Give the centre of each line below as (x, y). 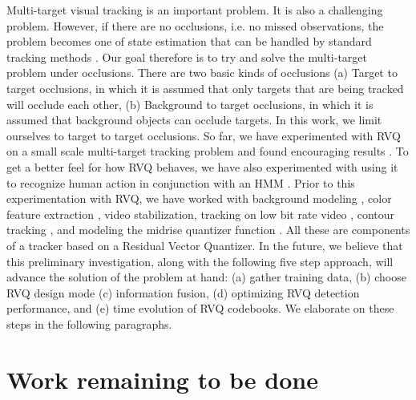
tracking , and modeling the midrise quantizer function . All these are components (208, 230)
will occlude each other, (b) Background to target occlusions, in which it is (190, 104)
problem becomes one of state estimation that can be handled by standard (189, 41)
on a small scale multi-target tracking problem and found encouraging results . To (208, 151)
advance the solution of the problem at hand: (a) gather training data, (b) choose (206, 277)
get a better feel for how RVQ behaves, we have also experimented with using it (202, 166)
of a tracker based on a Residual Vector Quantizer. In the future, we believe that (205, 245)
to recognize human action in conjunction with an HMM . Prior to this (181, 182)
